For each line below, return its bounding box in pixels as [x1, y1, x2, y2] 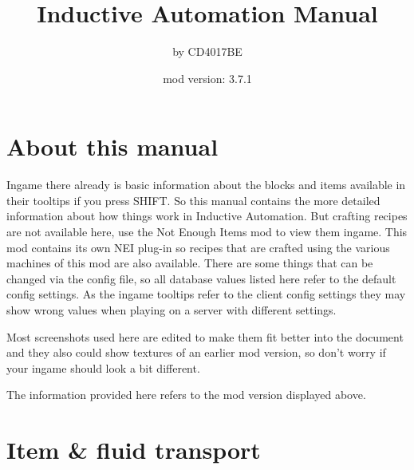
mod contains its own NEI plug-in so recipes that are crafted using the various [6, 239, 390, 255]
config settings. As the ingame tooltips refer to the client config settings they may [6, 286, 406, 302]
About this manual [6, 130, 219, 163]
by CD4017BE [172, 43, 242, 60]
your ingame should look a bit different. [6, 359, 200, 376]
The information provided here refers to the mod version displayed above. [6, 386, 366, 403]
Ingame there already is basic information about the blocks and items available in [6, 176, 406, 193]
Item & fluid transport [6, 433, 261, 466]
